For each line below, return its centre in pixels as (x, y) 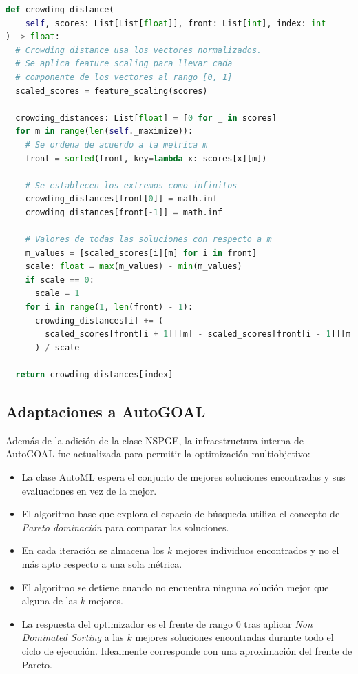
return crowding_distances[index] (94, 375)
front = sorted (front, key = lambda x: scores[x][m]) (146, 158)
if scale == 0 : (60, 280)
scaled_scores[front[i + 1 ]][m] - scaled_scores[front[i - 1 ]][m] (200, 334)
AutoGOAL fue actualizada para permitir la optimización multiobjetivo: (158, 454)
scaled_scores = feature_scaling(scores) (112, 91)
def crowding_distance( (60, 10)
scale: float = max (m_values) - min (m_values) (134, 267)
